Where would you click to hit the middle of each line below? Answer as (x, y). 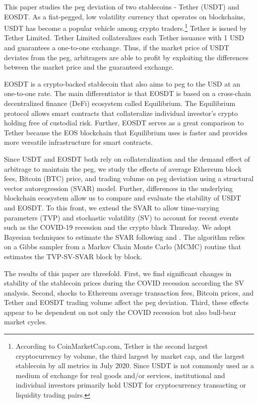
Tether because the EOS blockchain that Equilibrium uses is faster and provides (126, 132)
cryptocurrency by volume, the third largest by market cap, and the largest (130, 355)
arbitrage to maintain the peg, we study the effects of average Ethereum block (123, 168)
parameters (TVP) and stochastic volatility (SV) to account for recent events (121, 217)
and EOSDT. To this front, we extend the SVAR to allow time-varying (112, 207)
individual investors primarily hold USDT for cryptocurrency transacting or (131, 385)
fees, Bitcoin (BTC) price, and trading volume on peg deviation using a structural (129, 178)
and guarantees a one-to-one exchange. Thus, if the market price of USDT (117, 48)
